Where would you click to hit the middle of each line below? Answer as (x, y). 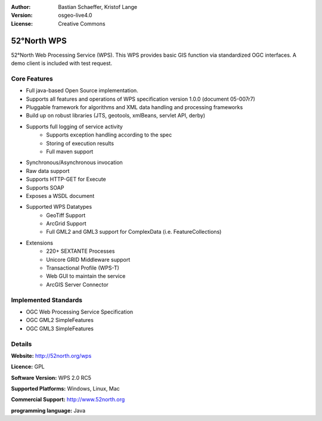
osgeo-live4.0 (75, 16)
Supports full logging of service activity (75, 126)
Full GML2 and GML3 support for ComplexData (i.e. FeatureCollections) (134, 232)
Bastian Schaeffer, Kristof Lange (98, 7)
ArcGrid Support (66, 224)
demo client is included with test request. (62, 63)
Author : (21, 7)
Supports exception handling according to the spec (109, 135)
